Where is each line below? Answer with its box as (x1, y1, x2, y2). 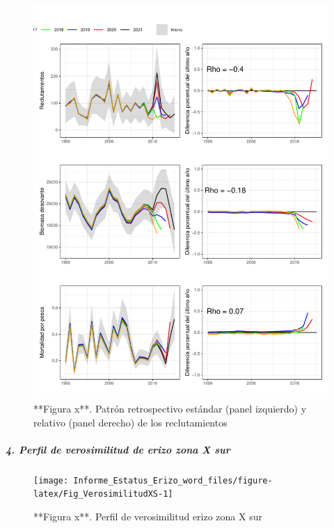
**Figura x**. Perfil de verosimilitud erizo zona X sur (33, 509, 262, 523)
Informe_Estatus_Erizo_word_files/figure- (73, 475, 273, 486)
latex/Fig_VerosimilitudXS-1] (33, 489, 173, 499)
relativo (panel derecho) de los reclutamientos (33, 415, 228, 429)
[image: (33, 475, 69, 486)
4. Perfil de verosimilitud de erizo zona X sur (6, 442, 230, 456)
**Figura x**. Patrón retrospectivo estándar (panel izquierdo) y (33, 401, 307, 415)
